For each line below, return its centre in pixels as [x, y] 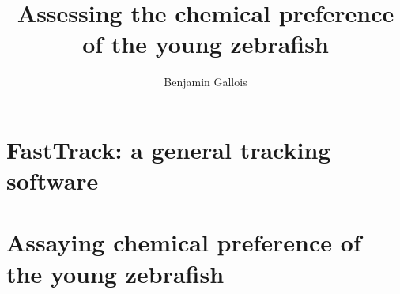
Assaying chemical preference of [184, 242]
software [53, 181]
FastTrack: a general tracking [169, 149]
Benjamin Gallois [206, 82]
